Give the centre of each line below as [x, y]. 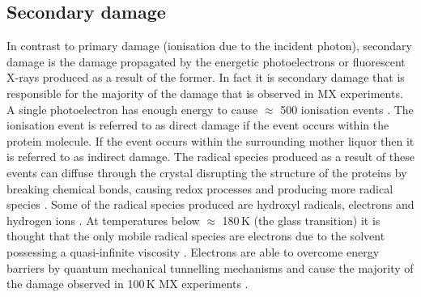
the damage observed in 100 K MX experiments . [128, 284]
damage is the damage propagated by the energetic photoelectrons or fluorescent [206, 61]
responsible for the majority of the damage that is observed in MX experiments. [205, 93]
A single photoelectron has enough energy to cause [132, 109]
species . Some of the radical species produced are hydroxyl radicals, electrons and [210, 204]
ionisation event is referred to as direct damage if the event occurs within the [198, 125]
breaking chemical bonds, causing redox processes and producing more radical [200, 188]
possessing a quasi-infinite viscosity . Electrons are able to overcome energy [193, 251]
